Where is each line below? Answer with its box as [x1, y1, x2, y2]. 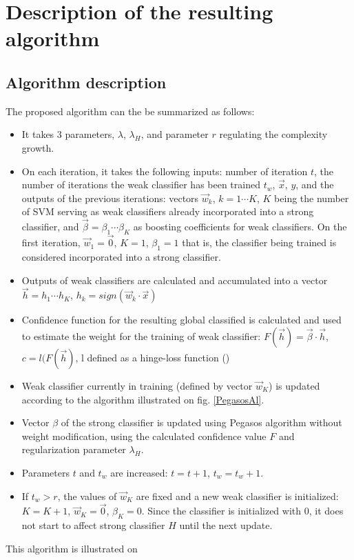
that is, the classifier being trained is [182, 235, 337, 250]
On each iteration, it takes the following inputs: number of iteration [21, 163, 308, 178]
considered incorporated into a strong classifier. [21, 249, 221, 263]
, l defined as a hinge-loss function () [75, 350, 230, 364]
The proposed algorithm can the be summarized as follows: [6, 103, 255, 118]
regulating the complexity [219, 127, 328, 141]
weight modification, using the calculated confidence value [21, 428, 267, 443]
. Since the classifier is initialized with [141, 503, 302, 518]
